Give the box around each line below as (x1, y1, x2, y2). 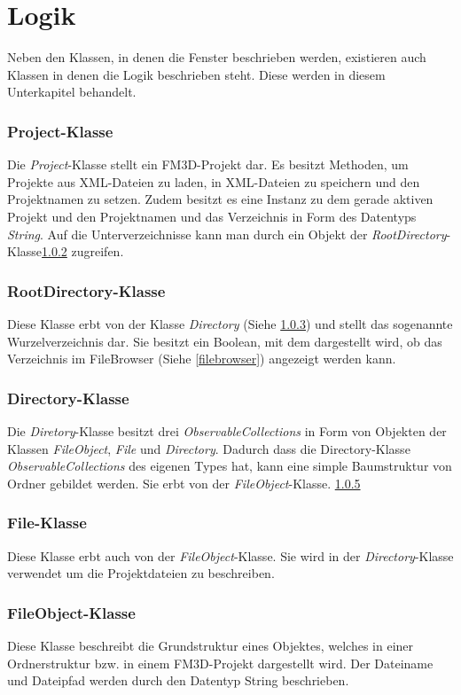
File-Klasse (7, 511, 87, 534)
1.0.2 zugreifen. (42, 242, 124, 261)
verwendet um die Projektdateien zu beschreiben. (7, 564, 275, 582)
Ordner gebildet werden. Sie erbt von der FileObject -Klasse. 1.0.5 (7, 473, 361, 492)
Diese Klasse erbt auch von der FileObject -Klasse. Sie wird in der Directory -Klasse (7, 546, 454, 565)
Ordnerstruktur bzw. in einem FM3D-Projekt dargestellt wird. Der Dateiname (7, 653, 434, 672)
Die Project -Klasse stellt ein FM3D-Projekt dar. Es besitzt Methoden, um (7, 155, 409, 174)
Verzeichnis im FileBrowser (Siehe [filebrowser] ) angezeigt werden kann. (7, 349, 396, 368)
